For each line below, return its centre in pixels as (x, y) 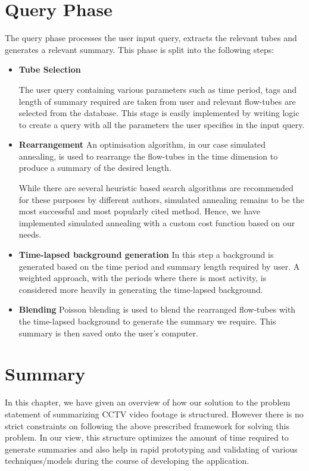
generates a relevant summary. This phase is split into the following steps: (140, 49)
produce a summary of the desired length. (95, 168)
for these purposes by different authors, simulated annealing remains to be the (161, 199)
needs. (30, 234)
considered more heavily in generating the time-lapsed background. (141, 289)
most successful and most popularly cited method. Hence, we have (140, 211)
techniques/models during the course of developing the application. (127, 461)
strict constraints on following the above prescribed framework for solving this (147, 425)
